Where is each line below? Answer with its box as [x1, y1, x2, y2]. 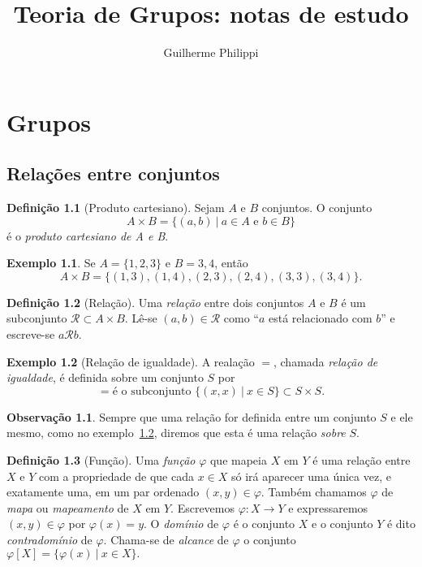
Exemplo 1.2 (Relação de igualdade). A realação [6, 353, 255, 370]
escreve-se [6, 326, 55, 343]
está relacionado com [268, 309, 372, 327]
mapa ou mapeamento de [6, 499, 129, 516]
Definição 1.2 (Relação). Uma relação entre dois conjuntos [6, 293, 304, 310]
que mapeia [209, 452, 267, 469]
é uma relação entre [312, 452, 411, 469]
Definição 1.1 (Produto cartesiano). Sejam [6, 199, 225, 216]
